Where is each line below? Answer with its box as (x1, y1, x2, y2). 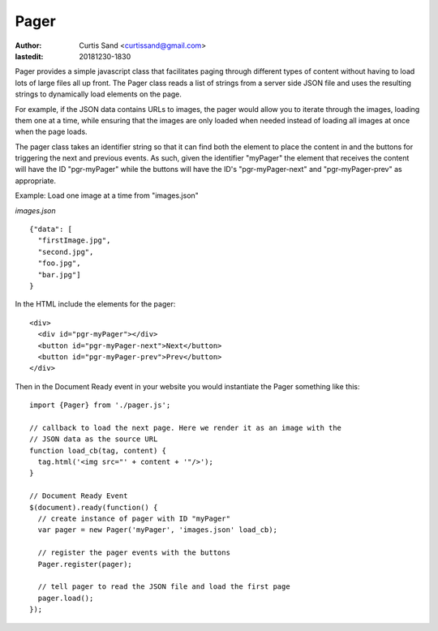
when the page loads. (15, 127, 88, 137)
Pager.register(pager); (37, 560, 133, 569)
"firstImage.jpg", (37, 236, 111, 245)
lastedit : (15, 51, 44, 61)
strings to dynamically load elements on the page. (15, 89, 182, 99)
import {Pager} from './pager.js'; (29, 401, 171, 410)
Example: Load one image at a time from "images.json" (15, 191, 199, 200)
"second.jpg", (37, 247, 94, 256)
